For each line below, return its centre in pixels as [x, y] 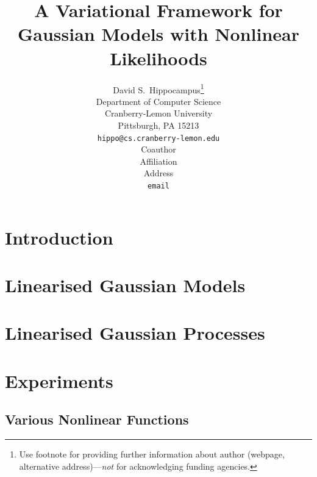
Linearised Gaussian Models [125, 285]
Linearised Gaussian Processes [135, 333]
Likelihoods [158, 58]
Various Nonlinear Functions [97, 419]
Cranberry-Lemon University [158, 113]
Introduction [59, 237]
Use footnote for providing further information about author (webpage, [152, 454]
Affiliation [158, 161]
